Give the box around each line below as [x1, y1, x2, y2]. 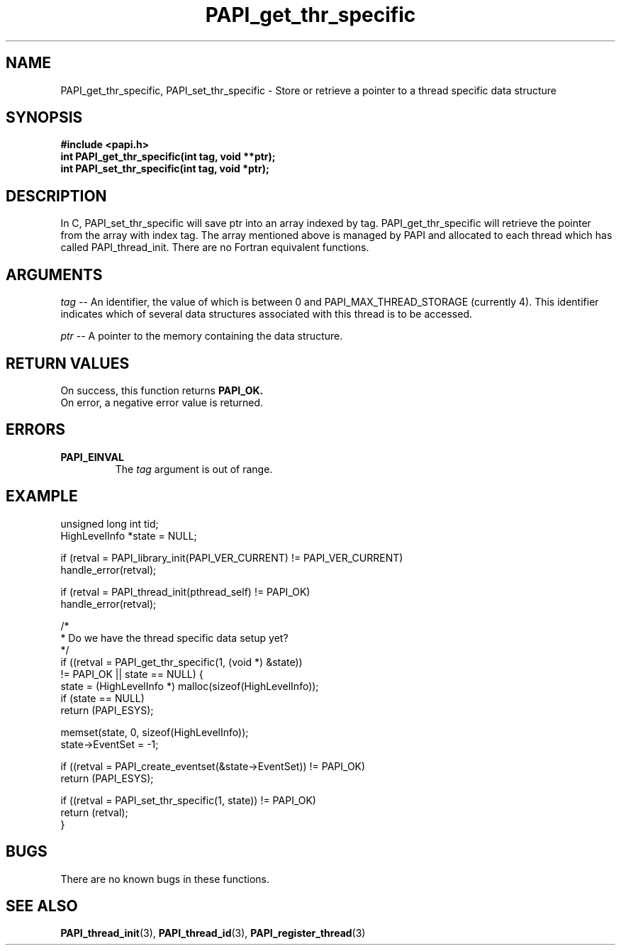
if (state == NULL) [60, 691, 145, 704]
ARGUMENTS [6, 265, 103, 284]
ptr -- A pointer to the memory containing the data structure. [60, 330, 343, 343]
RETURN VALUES [6, 354, 130, 372]
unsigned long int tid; [60, 517, 159, 530]
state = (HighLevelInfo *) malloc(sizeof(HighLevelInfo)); [60, 679, 319, 692]
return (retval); [60, 806, 128, 818]
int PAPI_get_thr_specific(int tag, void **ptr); [60, 150, 276, 163]
